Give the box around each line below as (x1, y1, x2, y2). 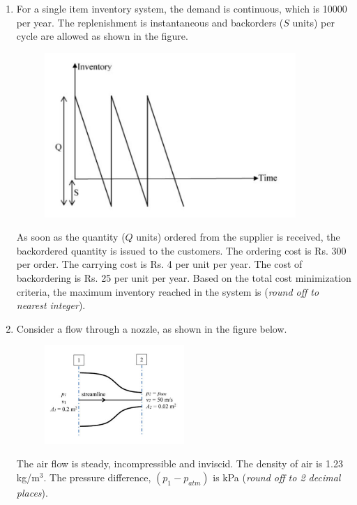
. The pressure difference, (43, 469, 151, 484)
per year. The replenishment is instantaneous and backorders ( (16, 15, 284, 29)
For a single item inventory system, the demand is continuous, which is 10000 (16, 1, 347, 15)
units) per (292, 15, 335, 29)
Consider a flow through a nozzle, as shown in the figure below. (16, 321, 287, 336)
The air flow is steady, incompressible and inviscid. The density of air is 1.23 (16, 456, 343, 471)
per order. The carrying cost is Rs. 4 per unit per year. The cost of (16, 257, 303, 271)
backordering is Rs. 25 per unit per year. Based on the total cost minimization (16, 271, 351, 285)
